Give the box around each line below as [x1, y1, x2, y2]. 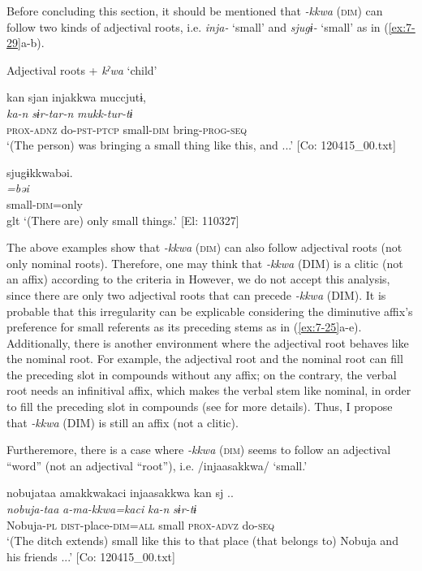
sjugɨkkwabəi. [6, 163, 73, 180]
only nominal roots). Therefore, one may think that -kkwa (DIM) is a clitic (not [6, 254, 403, 271]
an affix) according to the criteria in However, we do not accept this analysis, [6, 270, 390, 288]
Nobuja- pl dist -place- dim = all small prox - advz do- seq [6, 516, 275, 533]
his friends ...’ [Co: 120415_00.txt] [6, 547, 175, 565]
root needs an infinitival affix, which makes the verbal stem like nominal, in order [6, 382, 411, 399]
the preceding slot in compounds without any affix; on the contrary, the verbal [6, 366, 397, 383]
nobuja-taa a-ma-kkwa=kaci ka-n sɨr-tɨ [6, 500, 197, 517]
